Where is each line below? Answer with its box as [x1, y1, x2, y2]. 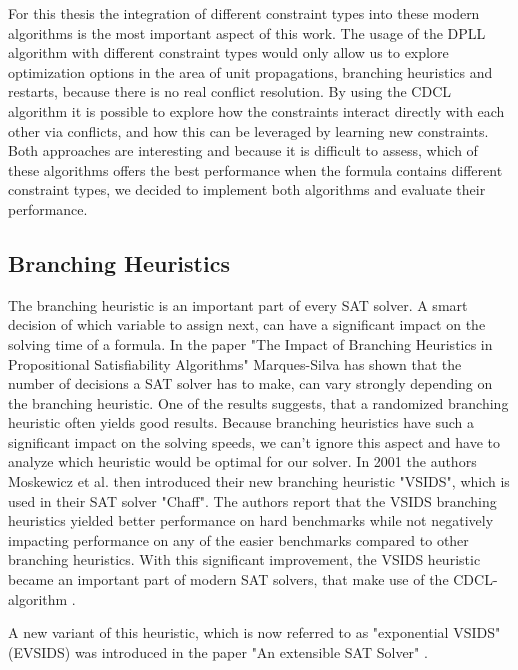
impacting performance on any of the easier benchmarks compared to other [8, 529, 469, 550]
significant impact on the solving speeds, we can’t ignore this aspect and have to [8, 431, 501, 452]
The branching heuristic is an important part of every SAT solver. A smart [8, 294, 468, 315]
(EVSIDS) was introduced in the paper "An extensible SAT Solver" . [8, 641, 428, 662]
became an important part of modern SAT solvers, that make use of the [8, 569, 449, 590]
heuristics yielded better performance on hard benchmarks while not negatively [8, 510, 494, 531]
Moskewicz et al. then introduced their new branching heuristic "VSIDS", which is [8, 471, 510, 492]
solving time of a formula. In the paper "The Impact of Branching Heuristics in [8, 333, 493, 354]
